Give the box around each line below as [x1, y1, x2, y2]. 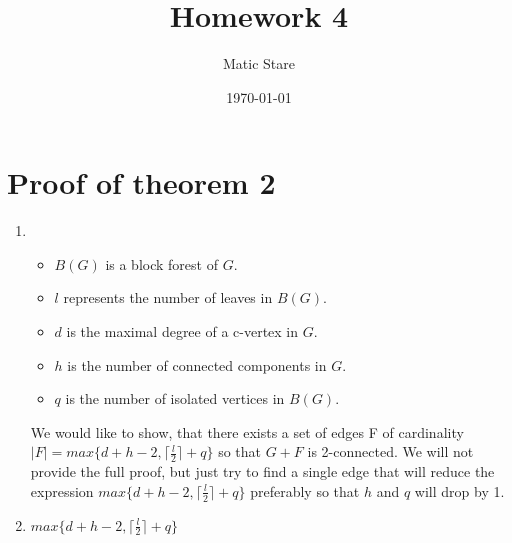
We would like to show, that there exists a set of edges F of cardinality [30, 421, 464, 442]
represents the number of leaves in [63, 287, 273, 308]
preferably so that [250, 480, 360, 501]
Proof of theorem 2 [7, 162, 276, 203]
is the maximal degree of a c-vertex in [66, 321, 299, 342]
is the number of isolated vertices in [65, 388, 285, 409]
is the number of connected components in [67, 354, 327, 375]
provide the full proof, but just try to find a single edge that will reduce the [30, 461, 495, 482]
